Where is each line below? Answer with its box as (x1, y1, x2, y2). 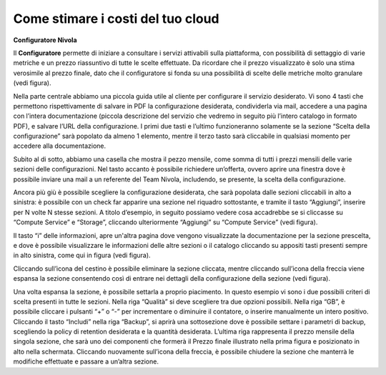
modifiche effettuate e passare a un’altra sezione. (13, 357, 159, 366)
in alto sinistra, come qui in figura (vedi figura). (13, 251, 151, 260)
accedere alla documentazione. (13, 141, 107, 150)
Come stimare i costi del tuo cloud (13, 11, 219, 26)
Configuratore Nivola (13, 36, 78, 44)
